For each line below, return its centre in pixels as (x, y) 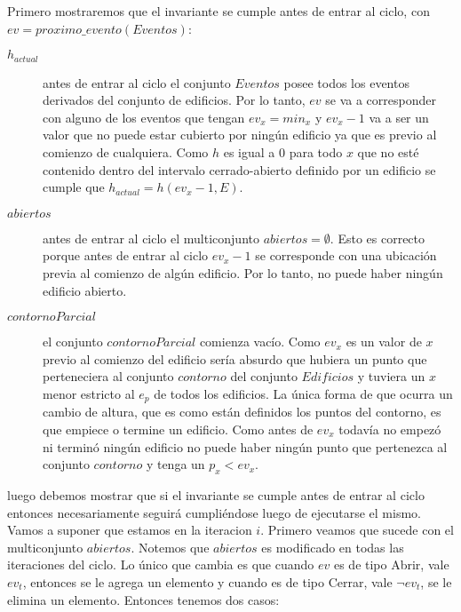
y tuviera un (391, 376)
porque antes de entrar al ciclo (126, 255)
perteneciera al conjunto (108, 376)
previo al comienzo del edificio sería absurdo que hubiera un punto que (235, 358)
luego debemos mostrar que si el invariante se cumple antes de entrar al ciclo (216, 494)
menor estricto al (89, 393)
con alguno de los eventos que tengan (144, 117)
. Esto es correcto (378, 238)
